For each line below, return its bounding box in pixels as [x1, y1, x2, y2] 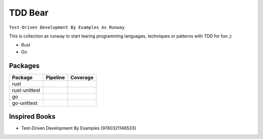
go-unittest [12, 100, 38, 106]
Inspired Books [9, 112, 56, 121]
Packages [9, 61, 40, 70]
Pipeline [45, 74, 65, 81]
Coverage [70, 74, 94, 81]
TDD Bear [9, 7, 49, 18]
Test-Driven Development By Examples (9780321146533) [21, 125, 136, 131]
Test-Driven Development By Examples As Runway [9, 24, 125, 30]
